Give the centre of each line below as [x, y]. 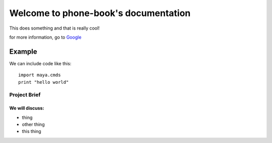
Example [23, 51]
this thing [31, 131]
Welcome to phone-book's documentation [100, 13]
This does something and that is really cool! [55, 28]
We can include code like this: [40, 63]
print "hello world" [44, 82]
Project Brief [25, 95]
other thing [33, 124]
